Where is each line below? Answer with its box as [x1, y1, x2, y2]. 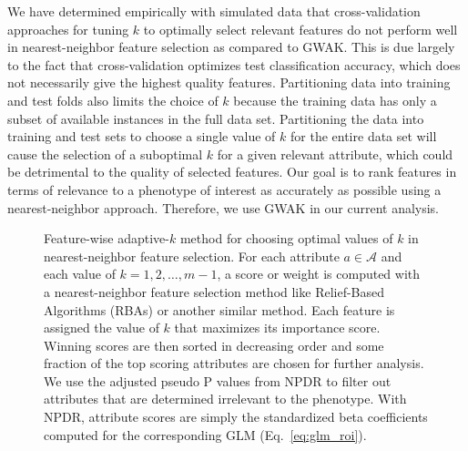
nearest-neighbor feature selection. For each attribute [44, 246, 340, 265]
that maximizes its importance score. [174, 318, 381, 337]
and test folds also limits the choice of [7, 90, 219, 109]
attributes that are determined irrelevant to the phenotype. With [44, 389, 407, 408]
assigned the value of [44, 318, 159, 337]
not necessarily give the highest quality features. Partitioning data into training [7, 73, 451, 92]
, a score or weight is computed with [217, 264, 421, 283]
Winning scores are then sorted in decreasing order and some [44, 335, 384, 354]
